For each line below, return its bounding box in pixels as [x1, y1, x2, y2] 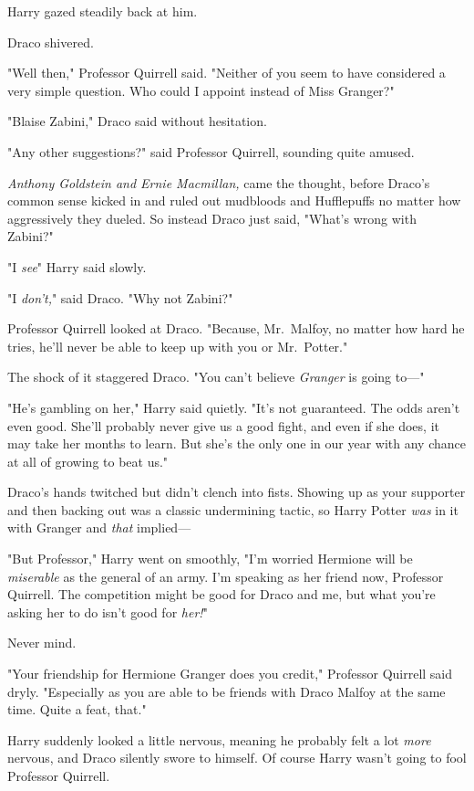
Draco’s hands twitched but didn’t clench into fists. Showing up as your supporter [7, 482, 466, 501]
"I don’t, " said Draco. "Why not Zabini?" [7, 288, 233, 307]
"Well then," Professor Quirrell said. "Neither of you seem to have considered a [7, 63, 446, 82]
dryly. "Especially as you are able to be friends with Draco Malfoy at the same [7, 681, 446, 701]
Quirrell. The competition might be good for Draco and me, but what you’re [7, 585, 436, 604]
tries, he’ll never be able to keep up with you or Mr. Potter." [7, 336, 348, 355]
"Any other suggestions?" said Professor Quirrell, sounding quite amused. [7, 142, 415, 161]
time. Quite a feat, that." [7, 700, 147, 719]
